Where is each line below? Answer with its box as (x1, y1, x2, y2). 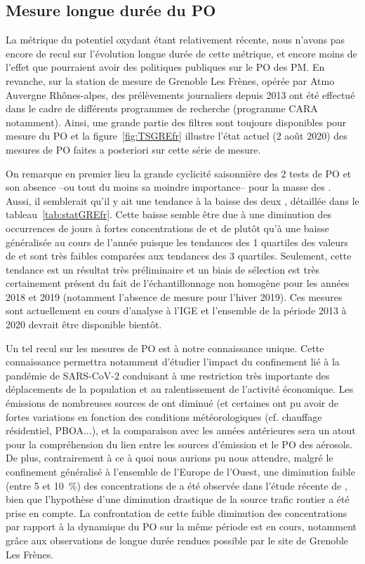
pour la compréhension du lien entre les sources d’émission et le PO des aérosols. (6, 436, 353, 451)
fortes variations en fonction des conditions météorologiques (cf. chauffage (6, 409, 322, 424)
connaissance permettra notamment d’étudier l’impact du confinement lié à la (6, 354, 340, 369)
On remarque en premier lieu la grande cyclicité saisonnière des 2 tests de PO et (6, 166, 352, 180)
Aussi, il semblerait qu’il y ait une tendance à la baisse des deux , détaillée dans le (6, 193, 359, 208)
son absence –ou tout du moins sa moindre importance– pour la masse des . (6, 180, 331, 194)
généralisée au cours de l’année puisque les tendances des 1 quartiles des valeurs (6, 234, 349, 249)
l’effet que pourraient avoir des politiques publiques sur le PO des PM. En (6, 60, 325, 74)
